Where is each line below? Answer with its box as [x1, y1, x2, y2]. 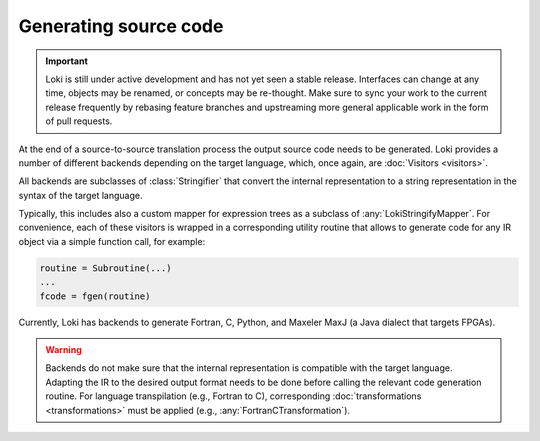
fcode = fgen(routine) [39, 290, 151, 302]
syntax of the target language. [18, 189, 143, 201]
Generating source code [18, 15, 224, 37]
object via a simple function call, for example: [18, 235, 206, 247]
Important [45, 55, 89, 67]
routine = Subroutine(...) [39, 262, 172, 274]
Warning [45, 343, 82, 355]
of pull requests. [45, 115, 113, 127]
